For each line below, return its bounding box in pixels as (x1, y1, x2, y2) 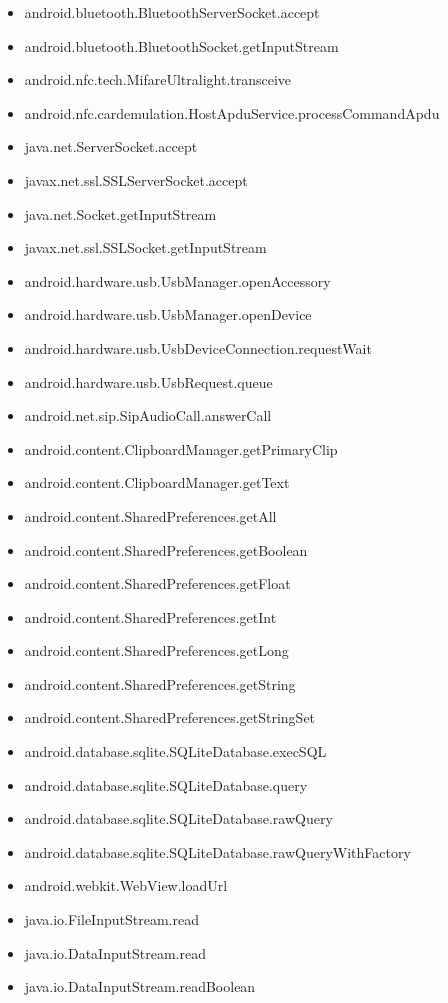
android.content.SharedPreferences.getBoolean (24, 539, 308, 560)
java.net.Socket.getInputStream (24, 203, 217, 224)
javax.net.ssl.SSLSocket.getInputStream (24, 237, 267, 258)
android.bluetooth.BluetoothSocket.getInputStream (24, 35, 339, 56)
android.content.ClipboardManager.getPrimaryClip (24, 438, 338, 459)
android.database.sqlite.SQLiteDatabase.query (24, 774, 308, 795)
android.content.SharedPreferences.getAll (24, 505, 277, 526)
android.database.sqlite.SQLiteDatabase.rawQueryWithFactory (24, 841, 411, 862)
